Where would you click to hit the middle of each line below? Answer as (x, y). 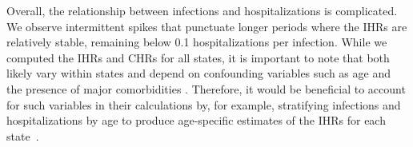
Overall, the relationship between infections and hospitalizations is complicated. (202, 10)
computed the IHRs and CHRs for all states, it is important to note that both (198, 57)
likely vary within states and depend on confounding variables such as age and (198, 73)
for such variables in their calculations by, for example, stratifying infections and (204, 104)
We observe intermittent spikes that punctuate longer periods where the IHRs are (207, 26)
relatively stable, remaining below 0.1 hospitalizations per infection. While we (197, 42)
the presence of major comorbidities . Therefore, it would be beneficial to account (206, 88)
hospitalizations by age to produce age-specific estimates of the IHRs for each (196, 120)
